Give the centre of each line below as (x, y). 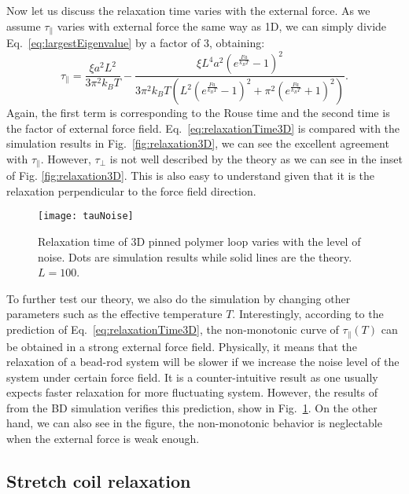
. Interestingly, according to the (308, 314)
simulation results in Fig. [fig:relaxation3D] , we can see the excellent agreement (198, 143)
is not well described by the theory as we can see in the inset (256, 158)
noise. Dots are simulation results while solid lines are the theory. (195, 256)
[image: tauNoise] (86, 216)
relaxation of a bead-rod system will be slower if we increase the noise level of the (203, 362)
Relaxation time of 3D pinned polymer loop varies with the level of (199, 242)
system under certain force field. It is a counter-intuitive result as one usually (192, 377)
